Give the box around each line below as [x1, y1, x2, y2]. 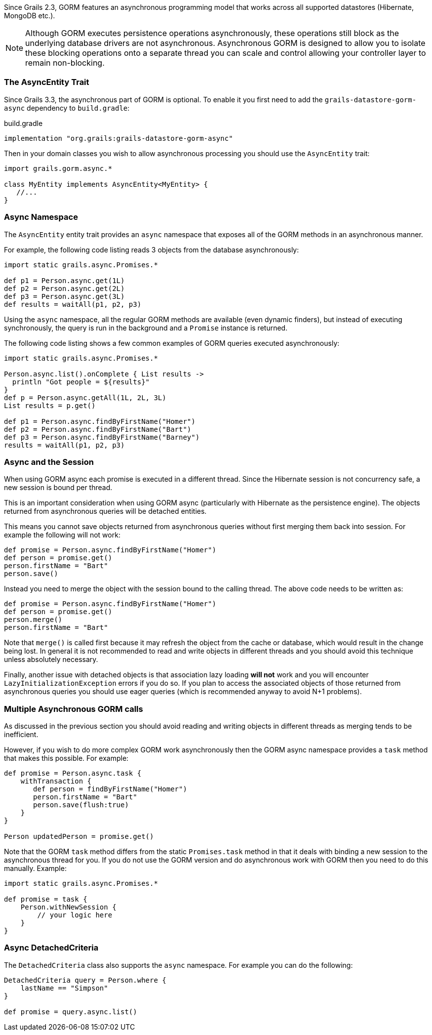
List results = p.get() [4, 401, 96, 410]
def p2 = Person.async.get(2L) [4, 284, 125, 292]
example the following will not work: [4, 531, 120, 539]
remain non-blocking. [25, 58, 105, 68]
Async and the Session [4, 456, 94, 467]
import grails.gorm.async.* [4, 164, 113, 172]
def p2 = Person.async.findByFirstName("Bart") [4, 425, 192, 433]
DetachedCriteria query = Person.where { [4, 976, 166, 984]
